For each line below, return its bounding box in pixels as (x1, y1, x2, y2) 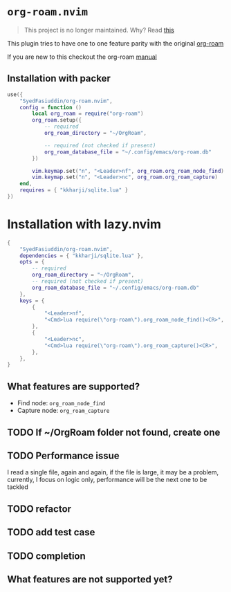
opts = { (19, 259, 45, 266)
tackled (7, 483, 29, 491)
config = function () (19, 104, 82, 111)
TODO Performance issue (7, 450, 120, 461)
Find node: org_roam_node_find (17, 399, 106, 407)
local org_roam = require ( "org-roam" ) (32, 110, 144, 118)
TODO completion (7, 550, 86, 562)
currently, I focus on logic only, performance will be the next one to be (7, 476, 207, 484)
